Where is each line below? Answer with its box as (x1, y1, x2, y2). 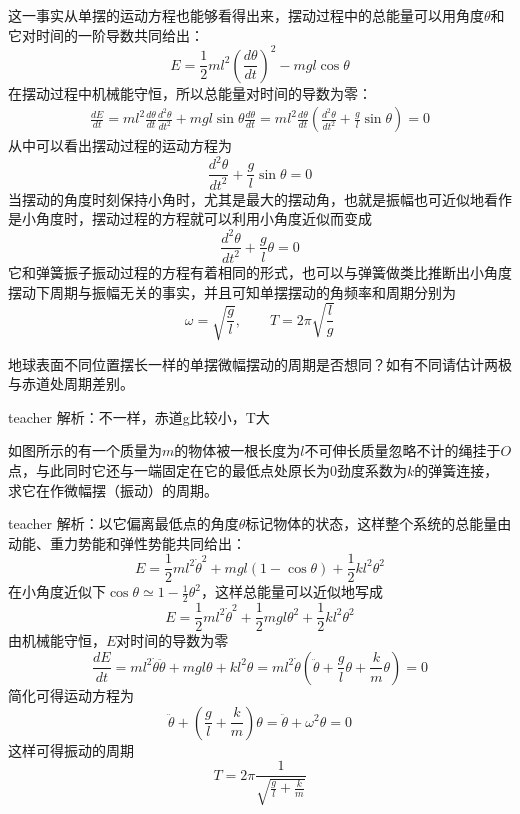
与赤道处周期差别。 (8, 373, 134, 394)
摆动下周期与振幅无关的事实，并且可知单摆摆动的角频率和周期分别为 (8, 281, 456, 302)
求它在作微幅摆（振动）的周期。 (8, 479, 218, 500)
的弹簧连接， (414, 460, 499, 481)
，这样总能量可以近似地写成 (201, 581, 384, 602)
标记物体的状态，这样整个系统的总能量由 (245, 513, 512, 534)
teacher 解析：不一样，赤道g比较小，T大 (8, 406, 270, 427)
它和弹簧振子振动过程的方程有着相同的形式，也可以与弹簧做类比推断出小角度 (8, 261, 512, 282)
